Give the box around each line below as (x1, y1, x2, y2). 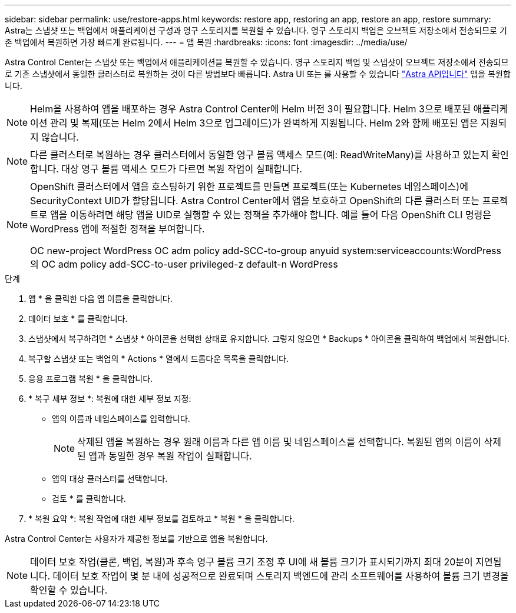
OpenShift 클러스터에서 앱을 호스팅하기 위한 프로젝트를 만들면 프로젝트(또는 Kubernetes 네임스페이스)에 (30, 181, 468, 192)
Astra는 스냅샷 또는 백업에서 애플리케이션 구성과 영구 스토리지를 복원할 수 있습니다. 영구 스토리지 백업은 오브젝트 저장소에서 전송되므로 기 (5, 25, 507, 35)
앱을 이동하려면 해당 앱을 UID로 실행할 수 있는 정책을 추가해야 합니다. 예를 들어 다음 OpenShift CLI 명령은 (50, 209, 492, 221)
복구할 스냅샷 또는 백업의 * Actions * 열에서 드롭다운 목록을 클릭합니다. (28, 354, 289, 364)
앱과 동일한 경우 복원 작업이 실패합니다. (88, 450, 252, 462)
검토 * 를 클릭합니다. (52, 494, 126, 504)
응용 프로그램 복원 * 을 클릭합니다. (28, 374, 153, 384)
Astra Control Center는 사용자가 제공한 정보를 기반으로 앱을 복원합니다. (5, 534, 268, 544)
